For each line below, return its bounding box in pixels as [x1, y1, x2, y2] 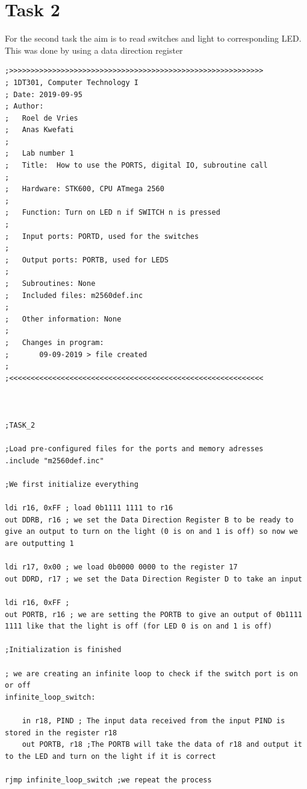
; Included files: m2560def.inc [5, 291, 143, 300]
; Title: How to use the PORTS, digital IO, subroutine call [5, 161, 268, 170]
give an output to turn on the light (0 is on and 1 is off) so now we [5, 527, 298, 536]
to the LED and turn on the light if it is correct [5, 752, 216, 761]
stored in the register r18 [5, 728, 117, 737]
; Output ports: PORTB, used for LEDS [5, 255, 169, 264]
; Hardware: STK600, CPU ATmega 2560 [5, 185, 164, 194]
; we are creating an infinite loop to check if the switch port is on [5, 669, 298, 678]
